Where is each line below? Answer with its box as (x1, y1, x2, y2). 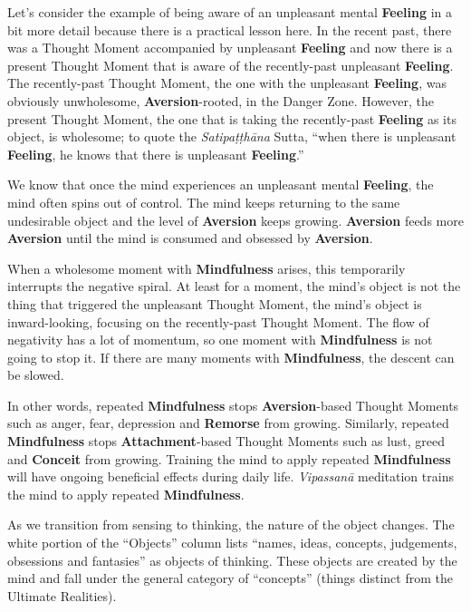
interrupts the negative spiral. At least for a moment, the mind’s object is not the (7, 277, 461, 296)
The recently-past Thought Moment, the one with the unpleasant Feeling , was (7, 73, 447, 92)
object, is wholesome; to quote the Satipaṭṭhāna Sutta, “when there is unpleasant (7, 127, 457, 146)
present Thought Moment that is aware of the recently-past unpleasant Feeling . (7, 55, 454, 74)
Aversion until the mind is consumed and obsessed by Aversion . (7, 228, 373, 248)
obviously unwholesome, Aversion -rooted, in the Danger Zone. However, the (7, 91, 434, 110)
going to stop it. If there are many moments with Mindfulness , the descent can (7, 347, 455, 366)
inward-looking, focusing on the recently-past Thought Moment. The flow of (7, 312, 429, 331)
